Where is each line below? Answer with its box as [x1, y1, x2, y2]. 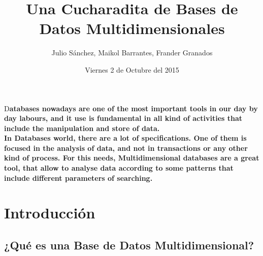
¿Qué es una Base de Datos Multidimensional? [4, 237, 254, 253]
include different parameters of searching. [4, 172, 153, 183]
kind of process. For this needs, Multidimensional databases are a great [4, 152, 259, 163]
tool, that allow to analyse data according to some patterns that [4, 163, 234, 173]
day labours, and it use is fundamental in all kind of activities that [4, 113, 243, 123]
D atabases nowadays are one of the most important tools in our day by [4, 103, 258, 113]
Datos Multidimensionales [39, 18, 225, 39]
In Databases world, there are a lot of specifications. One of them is [4, 133, 247, 143]
